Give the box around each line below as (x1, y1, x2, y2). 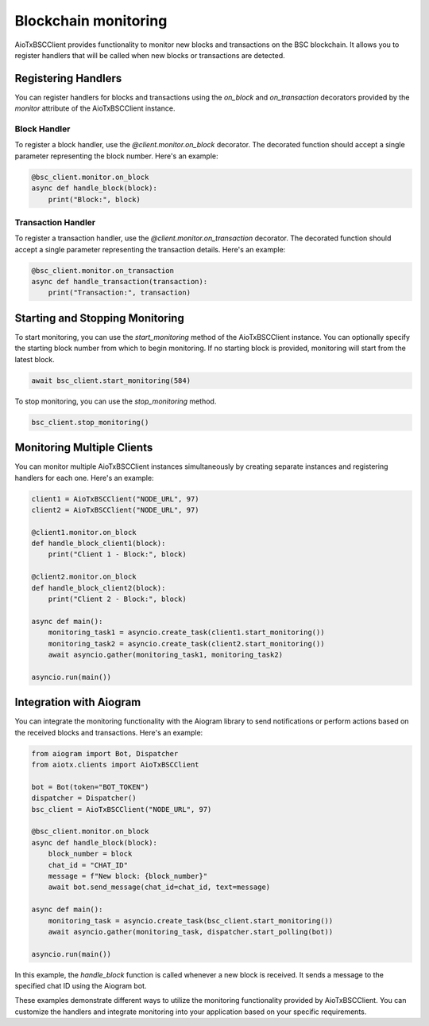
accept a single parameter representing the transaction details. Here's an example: (14, 244, 286, 254)
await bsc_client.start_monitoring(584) (31, 376, 191, 385)
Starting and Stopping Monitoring (14, 311, 184, 325)
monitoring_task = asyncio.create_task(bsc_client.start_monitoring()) (48, 916, 334, 925)
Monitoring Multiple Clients (14, 441, 153, 454)
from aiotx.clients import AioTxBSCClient (31, 760, 199, 770)
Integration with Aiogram (14, 696, 141, 709)
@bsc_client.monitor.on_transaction (31, 266, 175, 275)
